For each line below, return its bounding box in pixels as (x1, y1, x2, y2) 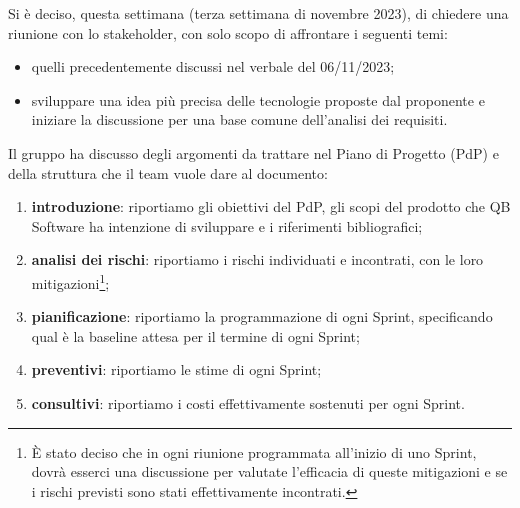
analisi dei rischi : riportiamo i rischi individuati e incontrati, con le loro (31, 249, 484, 270)
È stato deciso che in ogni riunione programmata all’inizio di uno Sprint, (31, 441, 477, 462)
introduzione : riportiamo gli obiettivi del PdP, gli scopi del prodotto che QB (31, 196, 511, 217)
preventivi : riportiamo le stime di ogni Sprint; (31, 359, 322, 380)
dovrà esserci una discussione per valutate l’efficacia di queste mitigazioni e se (31, 461, 508, 482)
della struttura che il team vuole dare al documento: (8, 162, 328, 183)
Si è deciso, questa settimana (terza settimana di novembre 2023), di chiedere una (8, 3, 509, 23)
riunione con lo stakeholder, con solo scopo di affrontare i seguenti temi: (8, 22, 448, 43)
